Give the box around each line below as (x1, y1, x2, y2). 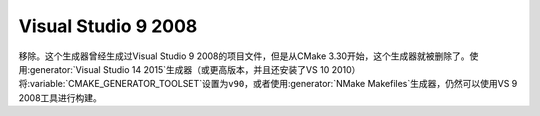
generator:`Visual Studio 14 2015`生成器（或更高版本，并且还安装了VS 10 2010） (30, 63, 361, 75)
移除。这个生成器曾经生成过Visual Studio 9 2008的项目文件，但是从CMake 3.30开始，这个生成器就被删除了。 (18, 50, 470, 62)
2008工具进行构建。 (18, 91, 102, 104)
